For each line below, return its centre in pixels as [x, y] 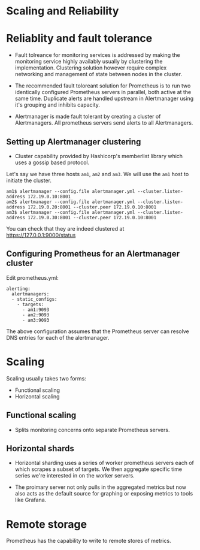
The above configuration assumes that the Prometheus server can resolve [98, 331]
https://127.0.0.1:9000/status [41, 235]
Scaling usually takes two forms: [46, 378]
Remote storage [47, 524]
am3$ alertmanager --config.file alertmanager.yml [71, 212]
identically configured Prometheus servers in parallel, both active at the [103, 92]
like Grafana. [31, 500]
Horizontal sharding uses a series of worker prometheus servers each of [104, 463]
